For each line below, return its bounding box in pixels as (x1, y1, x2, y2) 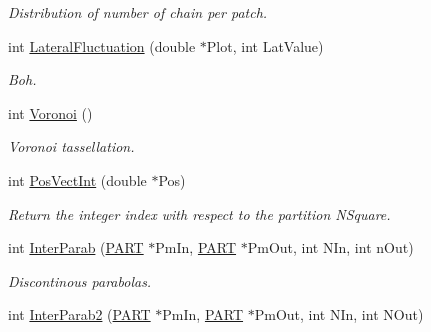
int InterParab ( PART (8, 237, 144, 258)
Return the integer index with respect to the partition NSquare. (8, 203, 391, 224)
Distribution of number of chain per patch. (8, 2, 268, 22)
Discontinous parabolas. (8, 270, 152, 291)
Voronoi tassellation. (8, 136, 135, 157)
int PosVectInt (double (8, 169, 147, 190)
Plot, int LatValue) (206, 35, 324, 56)
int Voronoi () (8, 102, 93, 123)
